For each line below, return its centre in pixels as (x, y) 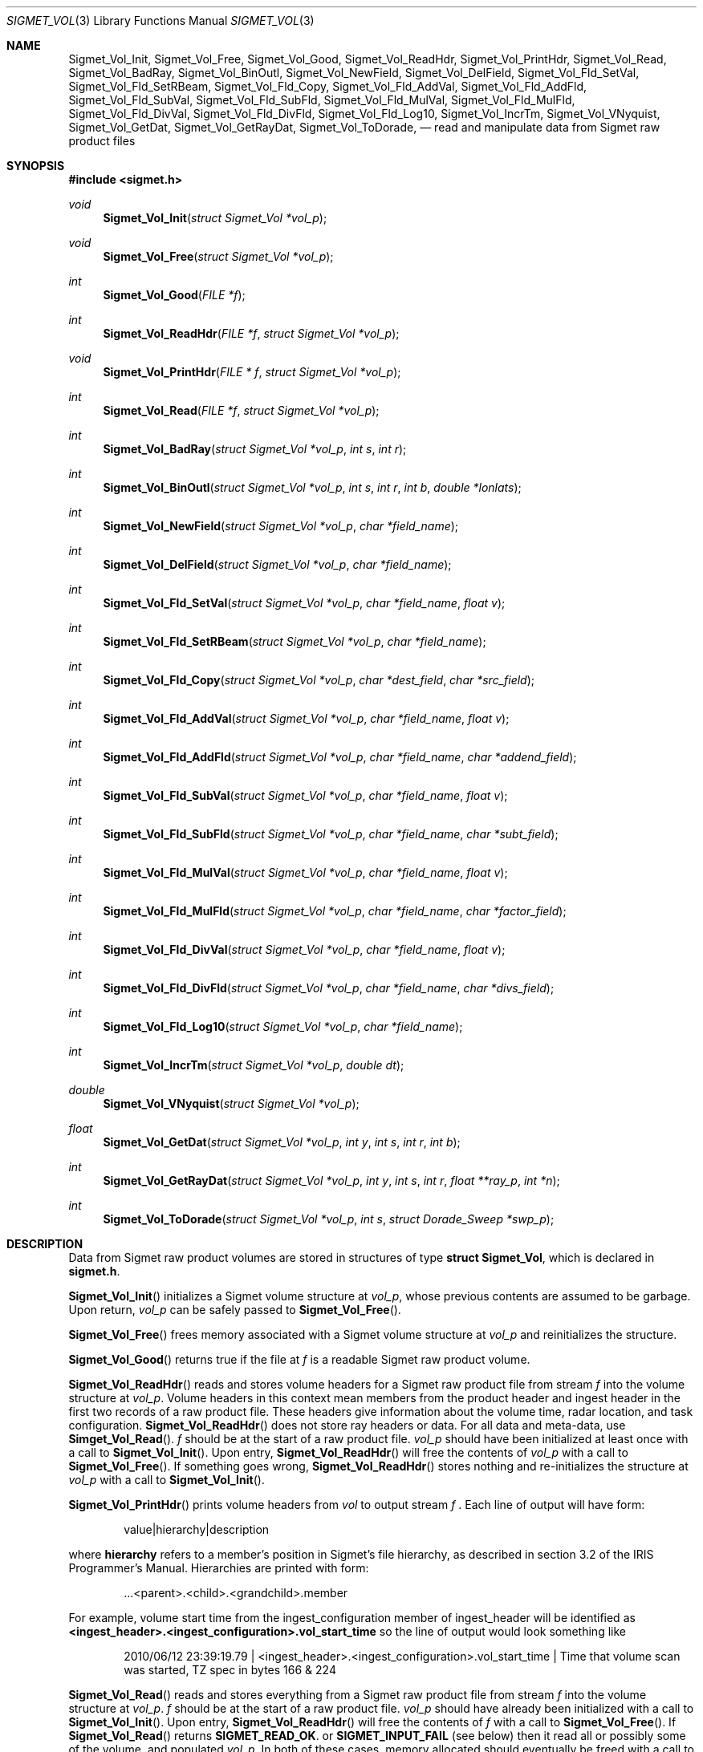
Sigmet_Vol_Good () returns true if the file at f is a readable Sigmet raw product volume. (299, 1359)
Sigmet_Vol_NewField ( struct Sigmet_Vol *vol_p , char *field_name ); (281, 526)
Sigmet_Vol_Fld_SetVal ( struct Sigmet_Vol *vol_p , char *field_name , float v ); (304, 603)
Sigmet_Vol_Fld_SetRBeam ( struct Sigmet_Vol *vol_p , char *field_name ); (295, 641)
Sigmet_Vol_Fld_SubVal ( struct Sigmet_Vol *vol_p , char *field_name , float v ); (305, 795)
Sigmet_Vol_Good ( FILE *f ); (174, 295)
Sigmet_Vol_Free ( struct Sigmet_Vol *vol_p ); (218, 256)
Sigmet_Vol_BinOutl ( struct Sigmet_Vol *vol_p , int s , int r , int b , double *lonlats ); (312, 487)
